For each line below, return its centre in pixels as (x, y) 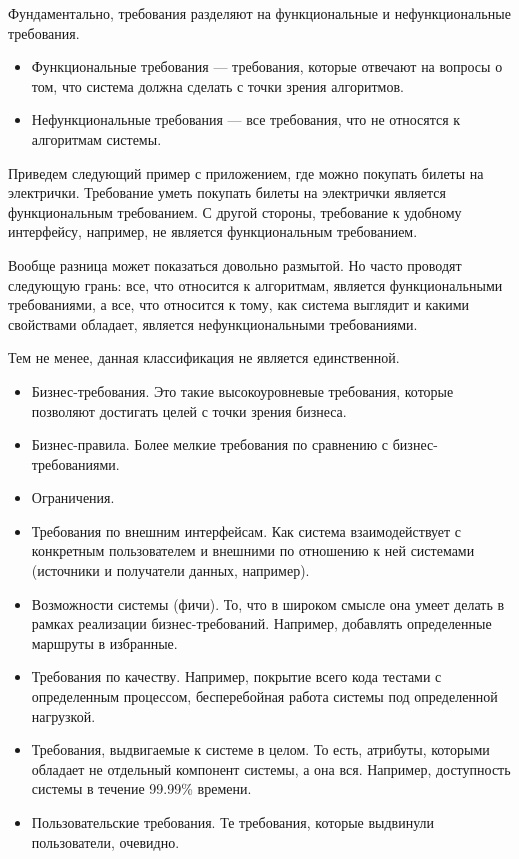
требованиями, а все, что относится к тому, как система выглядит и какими (239, 304)
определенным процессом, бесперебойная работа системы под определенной (264, 696)
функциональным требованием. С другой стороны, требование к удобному (235, 211)
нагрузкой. (63, 715)
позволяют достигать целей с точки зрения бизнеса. (189, 410)
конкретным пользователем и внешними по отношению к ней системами (253, 550)
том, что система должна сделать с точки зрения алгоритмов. (217, 85)
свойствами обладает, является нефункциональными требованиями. (213, 323)
